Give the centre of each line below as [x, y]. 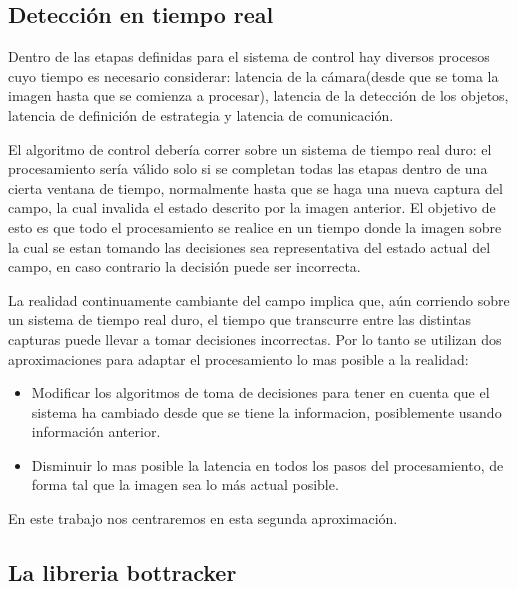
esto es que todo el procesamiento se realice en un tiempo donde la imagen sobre [255, 226]
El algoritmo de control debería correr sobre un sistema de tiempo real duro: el [250, 148]
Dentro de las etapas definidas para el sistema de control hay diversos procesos [249, 56]
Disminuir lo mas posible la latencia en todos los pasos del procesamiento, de [267, 464]
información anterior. [96, 431]
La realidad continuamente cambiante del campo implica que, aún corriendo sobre [259, 299]
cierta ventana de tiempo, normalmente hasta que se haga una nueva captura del [255, 187]
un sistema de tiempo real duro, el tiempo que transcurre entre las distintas [240, 319]
